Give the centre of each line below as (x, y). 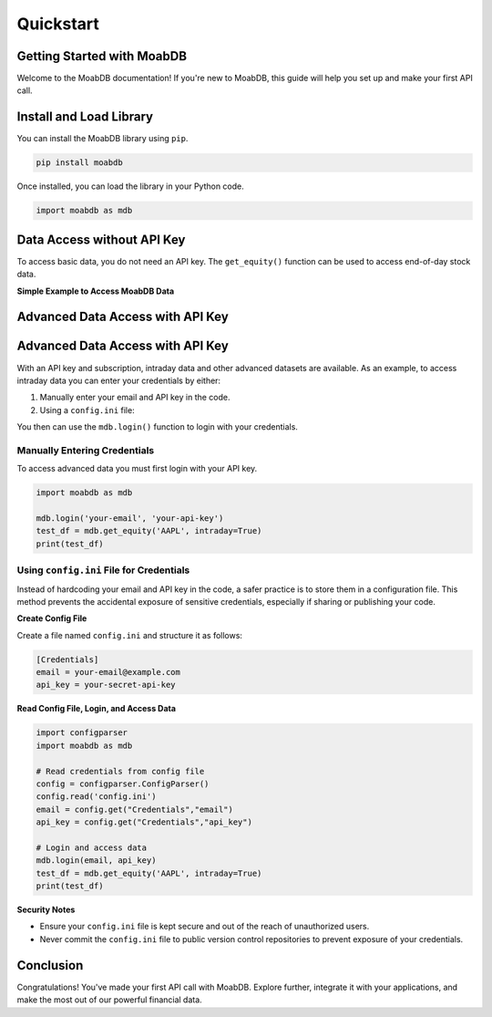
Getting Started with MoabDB (102, 56)
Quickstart (58, 24)
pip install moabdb (79, 163)
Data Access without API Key (101, 239)
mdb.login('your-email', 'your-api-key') (130, 518)
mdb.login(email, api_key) (96, 861)
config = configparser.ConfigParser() (123, 784)
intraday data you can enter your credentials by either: (119, 380)
